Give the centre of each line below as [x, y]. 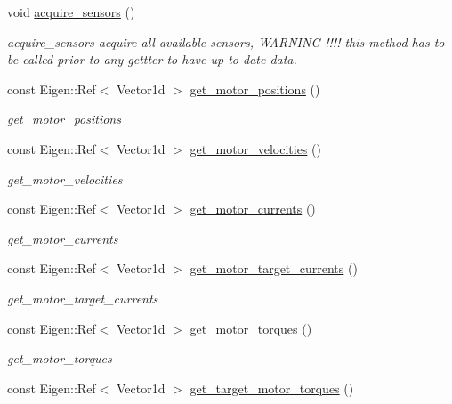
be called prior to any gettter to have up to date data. [152, 59]
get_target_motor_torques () [272, 388]
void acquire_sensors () [71, 12]
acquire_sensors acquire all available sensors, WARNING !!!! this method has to [226, 41]
